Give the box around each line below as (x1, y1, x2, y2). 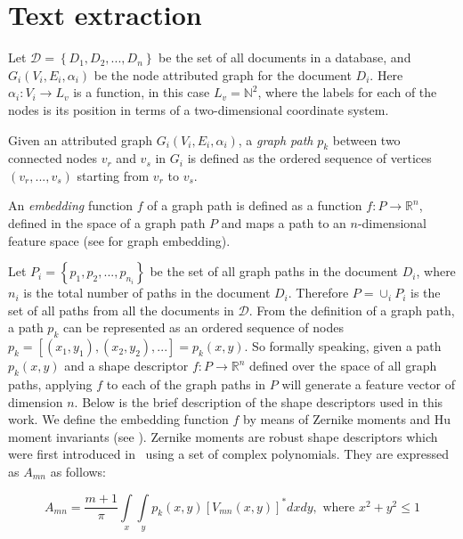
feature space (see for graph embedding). (8, 231, 231, 249)
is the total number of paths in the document (23, 283, 271, 302)
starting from (77, 166, 150, 184)
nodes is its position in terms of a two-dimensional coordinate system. (8, 100, 389, 118)
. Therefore (288, 283, 349, 302)
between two (332, 130, 401, 149)
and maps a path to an (221, 214, 346, 233)
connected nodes (8, 149, 98, 167)
